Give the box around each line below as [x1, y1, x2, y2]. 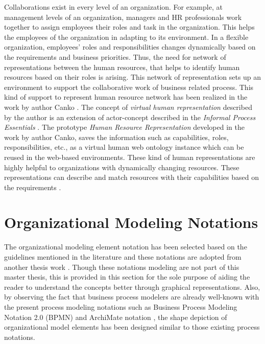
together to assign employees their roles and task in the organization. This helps [4, 21, 255, 32]
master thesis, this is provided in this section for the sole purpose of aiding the [4, 271, 250, 282]
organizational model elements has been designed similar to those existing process [4, 322, 260, 332]
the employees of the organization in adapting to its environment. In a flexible [4, 31, 249, 42]
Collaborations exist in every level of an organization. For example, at [4, 2, 223, 12]
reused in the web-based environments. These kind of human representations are [4, 151, 255, 162]
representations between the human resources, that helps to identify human [4, 61, 240, 72]
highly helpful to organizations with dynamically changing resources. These [4, 162, 239, 172]
